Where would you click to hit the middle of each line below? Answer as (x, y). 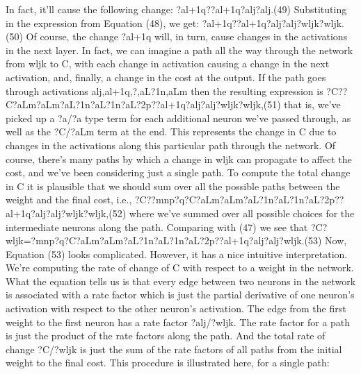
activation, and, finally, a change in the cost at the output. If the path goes (166, 77)
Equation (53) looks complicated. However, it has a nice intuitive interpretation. (177, 254)
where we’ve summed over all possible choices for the (242, 213)
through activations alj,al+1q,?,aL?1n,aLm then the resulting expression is (165, 91)
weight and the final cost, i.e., (69, 199)
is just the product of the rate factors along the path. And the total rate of (166, 335)
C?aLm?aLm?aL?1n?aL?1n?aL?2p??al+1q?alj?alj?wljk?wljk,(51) (143, 104)
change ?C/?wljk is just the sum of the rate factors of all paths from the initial (174, 349)
